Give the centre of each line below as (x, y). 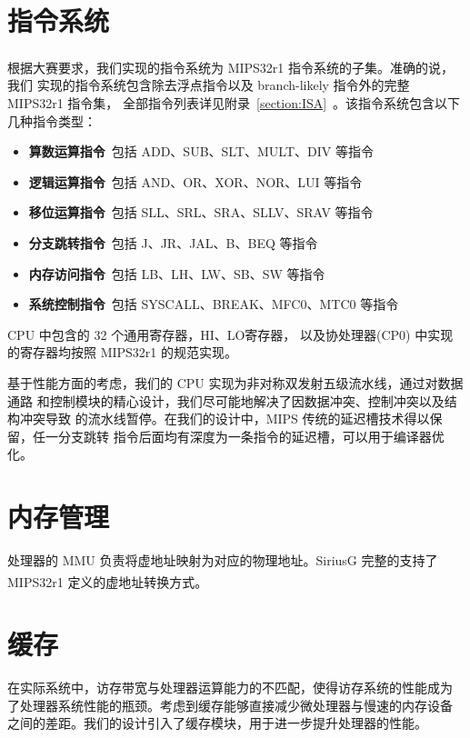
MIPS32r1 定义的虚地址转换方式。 (108, 581)
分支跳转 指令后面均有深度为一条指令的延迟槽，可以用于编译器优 (251, 436)
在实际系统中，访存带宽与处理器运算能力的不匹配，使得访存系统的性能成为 (230, 687)
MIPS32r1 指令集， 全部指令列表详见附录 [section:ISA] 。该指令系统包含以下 (234, 102)
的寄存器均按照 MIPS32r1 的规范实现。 (123, 352)
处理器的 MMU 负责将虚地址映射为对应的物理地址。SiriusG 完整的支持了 (223, 560)
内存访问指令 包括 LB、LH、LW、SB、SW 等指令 (177, 273)
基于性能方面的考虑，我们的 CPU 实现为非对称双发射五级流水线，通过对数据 (235, 382)
